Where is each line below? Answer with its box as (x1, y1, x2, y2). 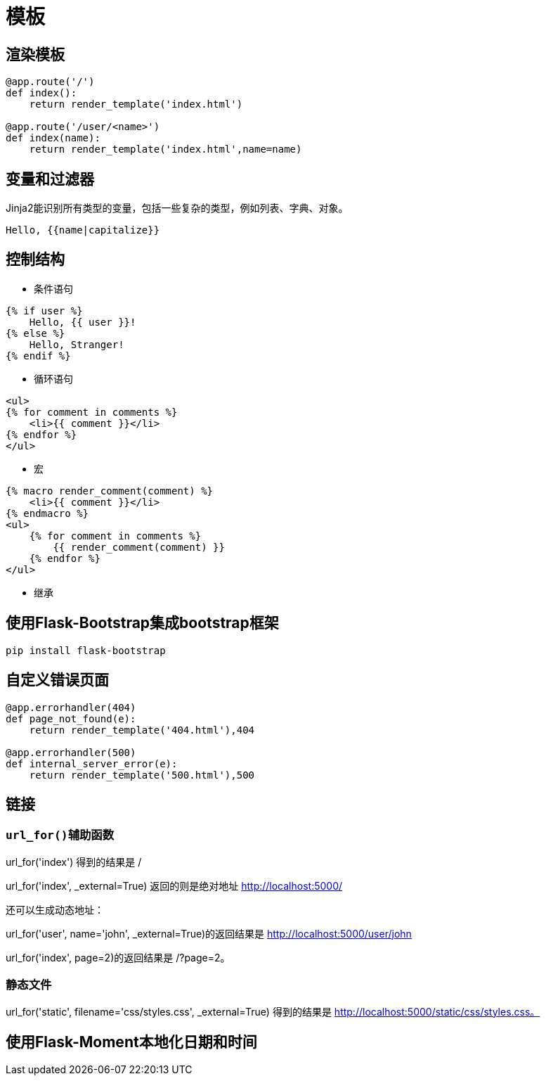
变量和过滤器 (6, 169, 94, 188)
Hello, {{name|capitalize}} (6, 224, 160, 236)
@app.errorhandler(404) (6, 701, 136, 713)
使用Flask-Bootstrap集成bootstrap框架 (6, 614, 279, 632)
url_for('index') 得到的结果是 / (6, 855, 142, 868)
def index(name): (6, 132, 100, 144)
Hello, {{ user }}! (29, 316, 136, 328)
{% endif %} (6, 350, 71, 362)
